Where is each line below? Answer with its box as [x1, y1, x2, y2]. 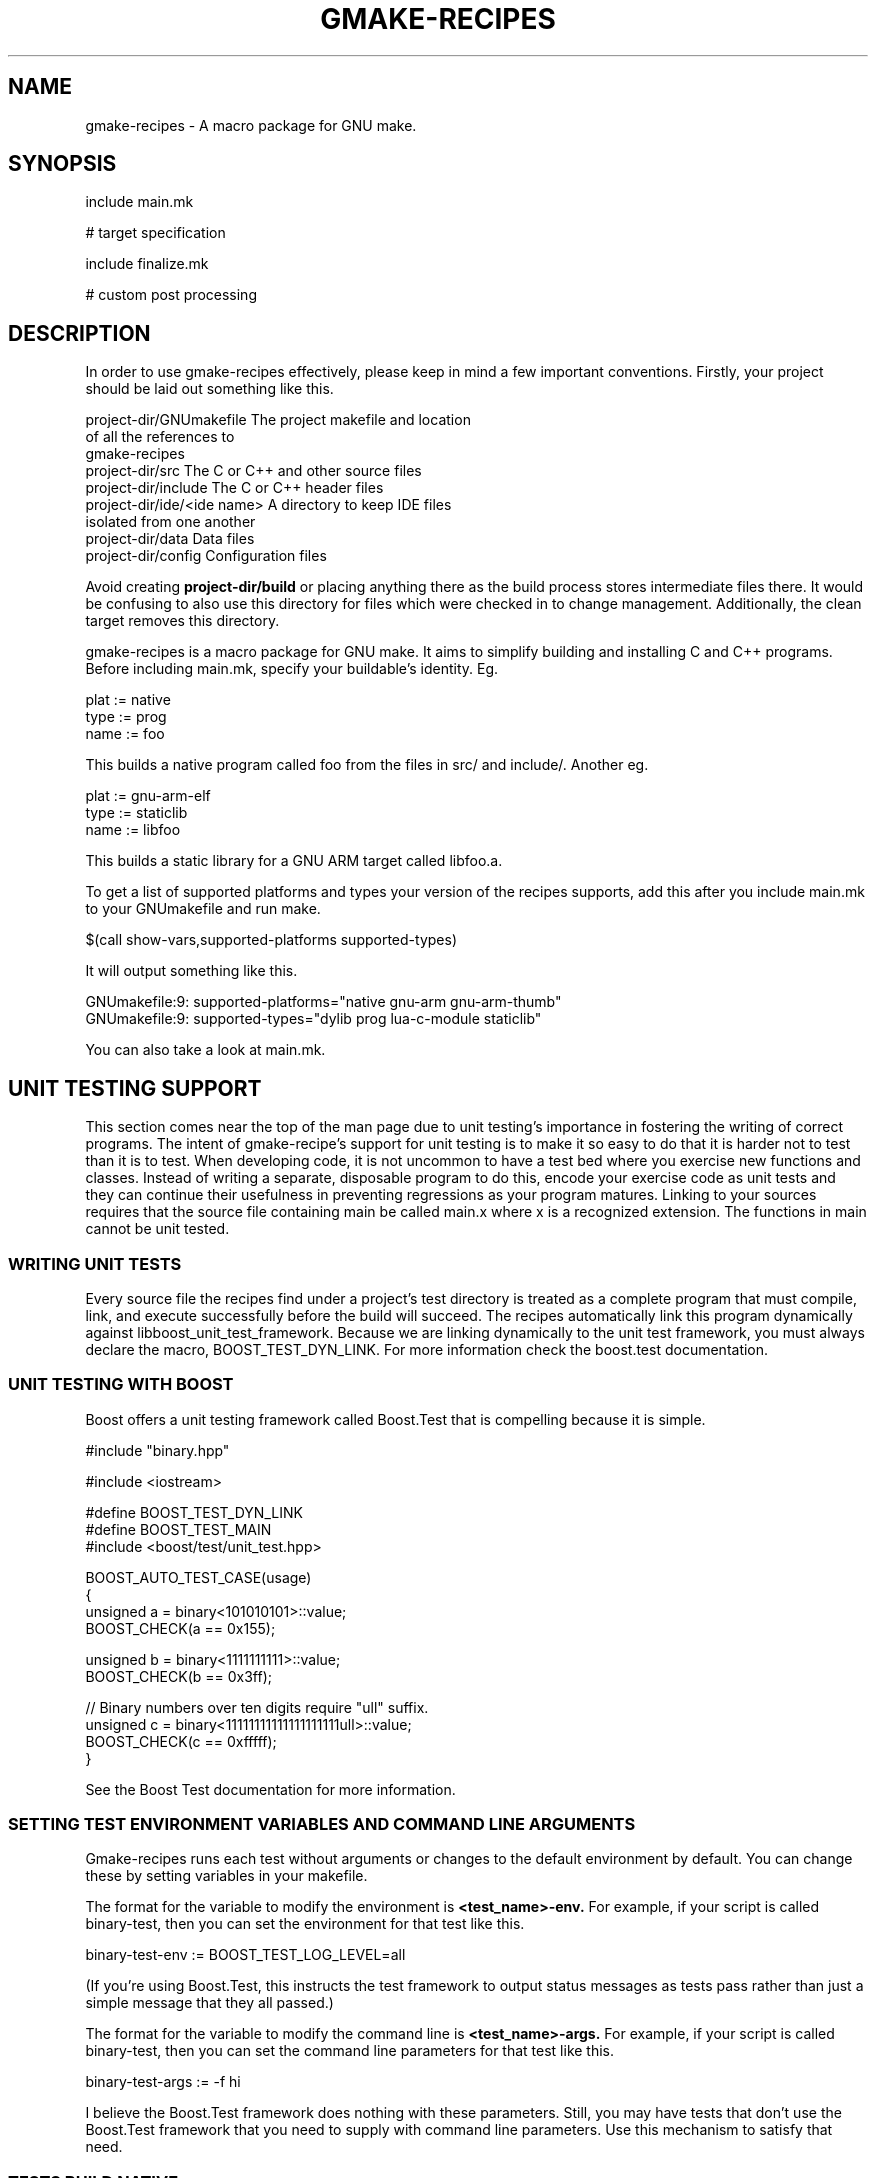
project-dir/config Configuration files [85, 547, 327, 565]
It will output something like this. [85, 962, 298, 980]
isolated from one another [85, 513, 256, 531]
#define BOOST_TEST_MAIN [85, 1520, 272, 1538]
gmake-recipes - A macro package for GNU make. [85, 116, 417, 134]
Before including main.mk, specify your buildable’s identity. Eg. [85, 660, 499, 678]
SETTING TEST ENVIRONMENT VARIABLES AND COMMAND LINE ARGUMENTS [8, 1814, 636, 1834]
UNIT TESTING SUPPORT [8, 1075, 262, 1101]
